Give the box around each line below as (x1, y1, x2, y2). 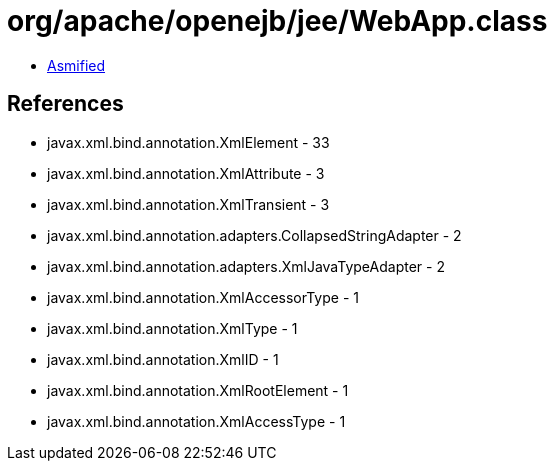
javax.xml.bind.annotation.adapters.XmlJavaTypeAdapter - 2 (47, 257, 445, 275)
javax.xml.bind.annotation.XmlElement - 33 (47, 133, 330, 151)
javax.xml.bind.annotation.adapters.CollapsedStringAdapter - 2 (47, 226, 462, 244)
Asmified (47, 56, 106, 74)
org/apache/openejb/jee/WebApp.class (7, 4, 548, 38)
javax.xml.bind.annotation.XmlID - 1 (47, 350, 279, 368)
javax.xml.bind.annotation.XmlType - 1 (47, 319, 298, 337)
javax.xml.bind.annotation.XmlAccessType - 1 (47, 412, 346, 430)
